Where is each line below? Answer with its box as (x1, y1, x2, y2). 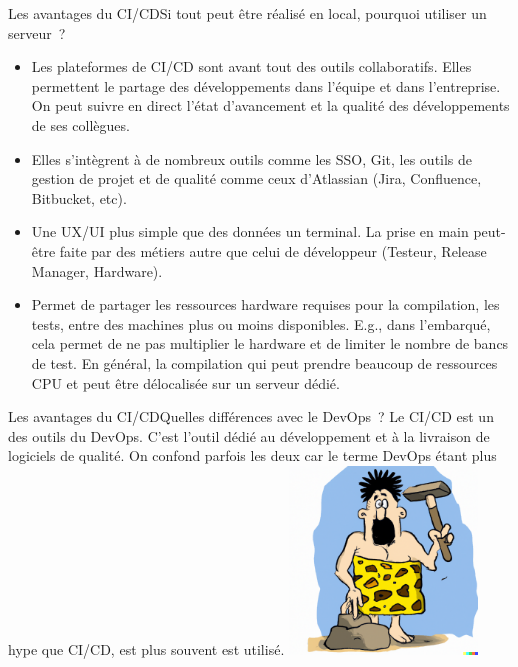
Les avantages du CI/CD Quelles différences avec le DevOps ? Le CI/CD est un (8, 406, 494, 427)
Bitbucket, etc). (31, 187, 127, 208)
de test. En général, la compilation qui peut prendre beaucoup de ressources (31, 352, 498, 373)
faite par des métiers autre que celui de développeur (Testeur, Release (59, 240, 487, 261)
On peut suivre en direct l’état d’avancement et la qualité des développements (31, 95, 510, 116)
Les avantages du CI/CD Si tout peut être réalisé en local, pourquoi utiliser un (8, 3, 487, 23)
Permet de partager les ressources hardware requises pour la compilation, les (31, 294, 500, 315)
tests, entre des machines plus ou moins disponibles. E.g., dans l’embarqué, (31, 313, 491, 334)
